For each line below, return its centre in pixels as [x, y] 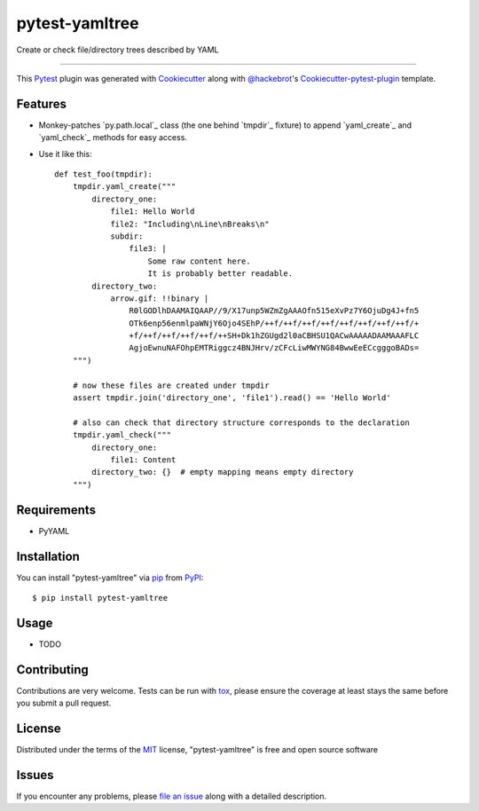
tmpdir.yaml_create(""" [124, 187]
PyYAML [54, 531]
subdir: [127, 236]
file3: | [148, 249]
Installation [48, 556]
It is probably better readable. [220, 274]
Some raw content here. [200, 261]
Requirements [56, 510]
